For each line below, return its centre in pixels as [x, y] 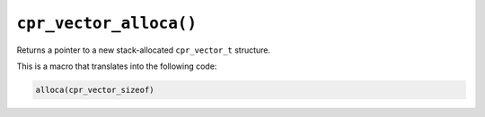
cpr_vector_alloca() [107, 23]
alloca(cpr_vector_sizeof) [95, 90]
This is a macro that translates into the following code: [117, 66]
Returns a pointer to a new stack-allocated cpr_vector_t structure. [144, 50]
